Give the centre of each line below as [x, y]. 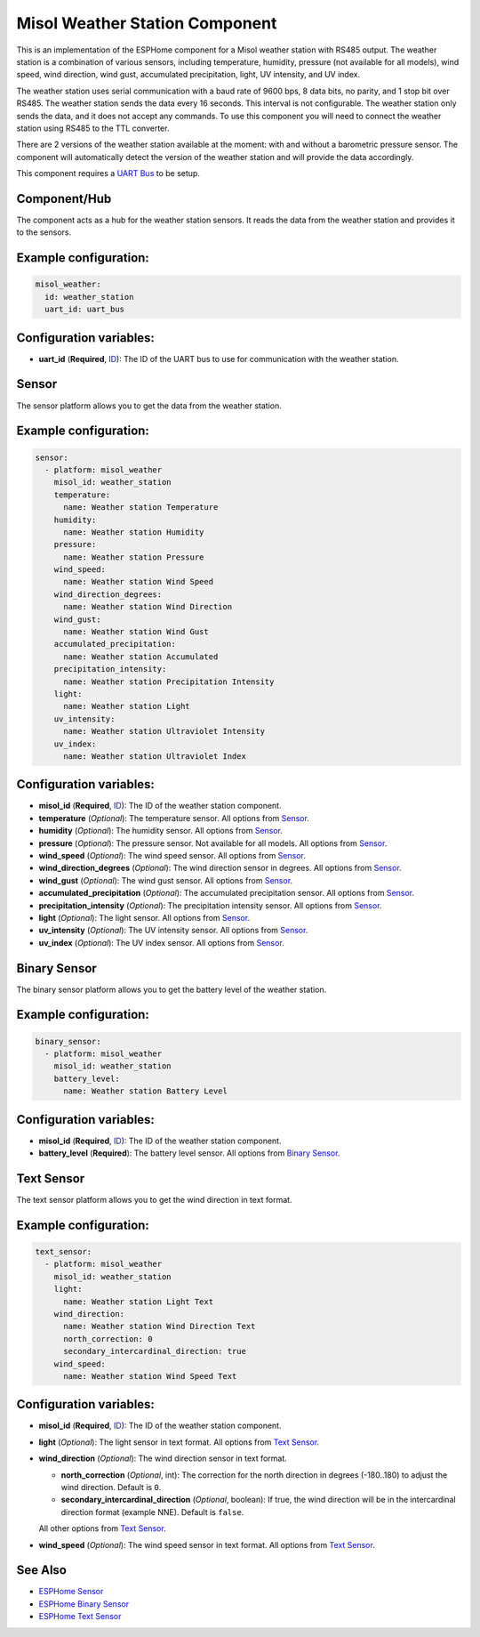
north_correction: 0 [108, 1339]
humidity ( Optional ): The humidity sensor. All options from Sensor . [161, 831]
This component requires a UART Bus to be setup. [108, 173]
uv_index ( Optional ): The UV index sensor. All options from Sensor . [161, 942]
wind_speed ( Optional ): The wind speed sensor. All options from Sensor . [172, 855]
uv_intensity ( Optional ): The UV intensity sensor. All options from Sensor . [173, 931]
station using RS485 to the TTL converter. [93, 128]
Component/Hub [64, 199]
